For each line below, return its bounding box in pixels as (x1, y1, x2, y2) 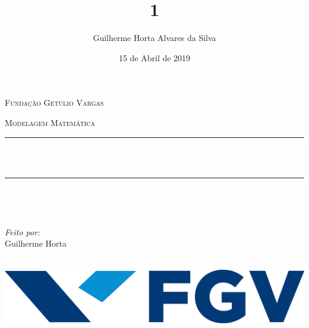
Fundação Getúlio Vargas (5, 96, 104, 109)
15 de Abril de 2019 (118, 51, 191, 64)
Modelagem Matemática (5, 116, 95, 128)
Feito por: (5, 225, 40, 238)
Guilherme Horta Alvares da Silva (93, 31, 216, 44)
